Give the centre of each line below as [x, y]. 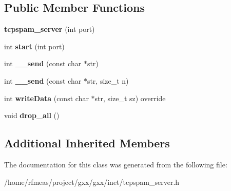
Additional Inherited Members [87, 143]
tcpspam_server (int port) [50, 29]
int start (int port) [34, 46]
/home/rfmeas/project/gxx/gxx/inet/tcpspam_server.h [92, 182]
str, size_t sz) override [130, 98]
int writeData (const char [46, 98]
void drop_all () [32, 115]
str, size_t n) [108, 80]
